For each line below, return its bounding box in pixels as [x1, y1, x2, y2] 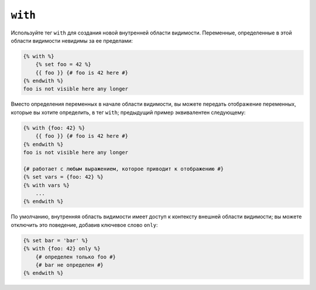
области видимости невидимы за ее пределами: [11, 37, 133, 44]
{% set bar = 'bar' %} [23, 237, 88, 244]
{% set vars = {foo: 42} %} [23, 174, 104, 181]
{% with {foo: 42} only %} [23, 246, 101, 252]
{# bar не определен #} [35, 261, 104, 268]
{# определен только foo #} [35, 253, 116, 260]
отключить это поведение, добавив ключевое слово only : [11, 221, 158, 228]
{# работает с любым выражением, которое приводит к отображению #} [23, 165, 224, 172]
